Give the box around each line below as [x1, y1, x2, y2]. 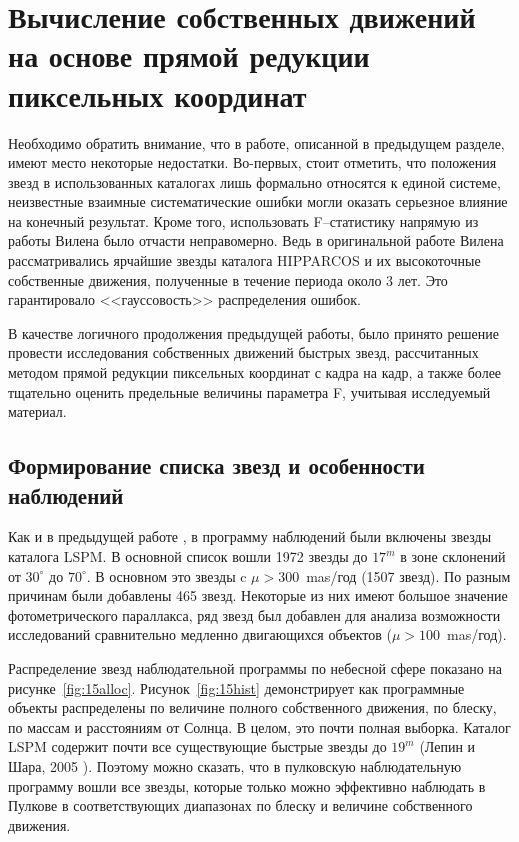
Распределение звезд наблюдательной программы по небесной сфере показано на [8, 657, 503, 678]
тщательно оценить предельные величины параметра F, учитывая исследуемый [8, 381, 491, 402]
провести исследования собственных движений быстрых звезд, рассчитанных [8, 342, 479, 363]
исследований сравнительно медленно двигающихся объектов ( [8, 624, 392, 645]
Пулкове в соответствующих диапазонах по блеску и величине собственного [8, 795, 473, 816]
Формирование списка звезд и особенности [8, 450, 425, 481]
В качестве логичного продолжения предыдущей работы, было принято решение [8, 322, 499, 343]
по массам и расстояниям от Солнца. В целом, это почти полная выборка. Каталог [8, 716, 511, 737]
